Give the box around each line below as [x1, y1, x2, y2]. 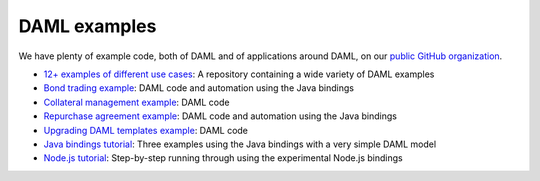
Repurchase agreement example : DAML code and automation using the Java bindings [43, 110, 397, 122]
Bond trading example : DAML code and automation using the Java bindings [43, 82, 355, 94]
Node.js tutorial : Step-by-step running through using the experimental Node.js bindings [43, 152, 404, 164]
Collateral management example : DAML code [43, 96, 230, 108]
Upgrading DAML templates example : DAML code [43, 124, 249, 136]
